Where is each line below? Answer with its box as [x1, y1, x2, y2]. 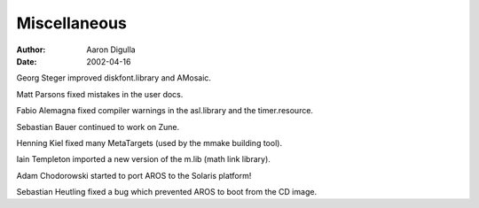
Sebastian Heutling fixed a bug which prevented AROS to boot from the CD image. [16, 187, 318, 197]
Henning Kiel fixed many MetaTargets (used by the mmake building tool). [16, 137, 283, 148]
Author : [16, 44, 46, 55]
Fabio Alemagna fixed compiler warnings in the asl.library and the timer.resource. [16, 105, 314, 116]
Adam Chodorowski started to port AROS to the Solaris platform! [16, 170, 252, 181]
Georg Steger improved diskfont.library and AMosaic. [16, 73, 212, 83]
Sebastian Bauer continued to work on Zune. [16, 121, 180, 132]
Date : [16, 56, 37, 66]
